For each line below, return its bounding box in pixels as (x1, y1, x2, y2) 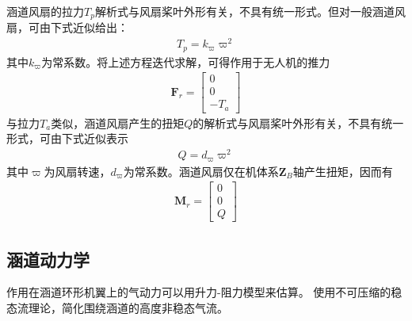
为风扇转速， (44, 162, 111, 179)
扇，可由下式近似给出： (6, 19, 128, 36)
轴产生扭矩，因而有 (292, 162, 393, 179)
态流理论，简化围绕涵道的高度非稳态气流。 (6, 300, 228, 316)
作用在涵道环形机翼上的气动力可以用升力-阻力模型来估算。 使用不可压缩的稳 (6, 284, 402, 300)
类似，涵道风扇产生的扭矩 (51, 114, 185, 131)
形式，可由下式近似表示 (6, 130, 128, 147)
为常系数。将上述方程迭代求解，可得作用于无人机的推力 (41, 53, 330, 70)
